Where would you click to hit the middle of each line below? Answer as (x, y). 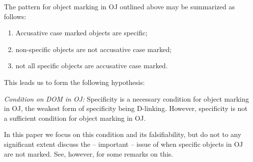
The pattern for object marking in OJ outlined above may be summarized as (119, 6)
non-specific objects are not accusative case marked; (94, 49)
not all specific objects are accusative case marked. (92, 66)
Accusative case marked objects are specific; (82, 33)
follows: (15, 16)
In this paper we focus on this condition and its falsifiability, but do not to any (123, 134)
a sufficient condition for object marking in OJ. (75, 118)
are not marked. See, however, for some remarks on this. (89, 153)
